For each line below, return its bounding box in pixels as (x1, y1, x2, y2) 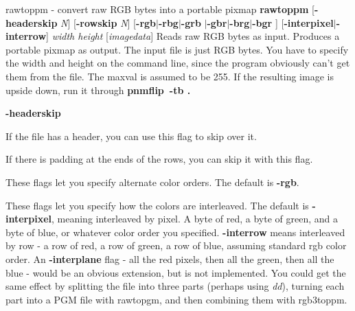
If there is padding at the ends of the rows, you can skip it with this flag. (5, 152, 313, 166)
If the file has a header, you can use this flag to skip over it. (5, 128, 257, 143)
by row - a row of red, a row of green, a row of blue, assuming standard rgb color (5, 238, 347, 253)
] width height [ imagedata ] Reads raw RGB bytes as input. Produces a (46, 29, 340, 43)
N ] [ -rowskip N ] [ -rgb (60, 15, 157, 30)
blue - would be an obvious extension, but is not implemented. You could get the (5, 265, 346, 279)
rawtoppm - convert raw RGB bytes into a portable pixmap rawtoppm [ (5, 2, 314, 16)
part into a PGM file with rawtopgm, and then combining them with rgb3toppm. (5, 292, 347, 306)
